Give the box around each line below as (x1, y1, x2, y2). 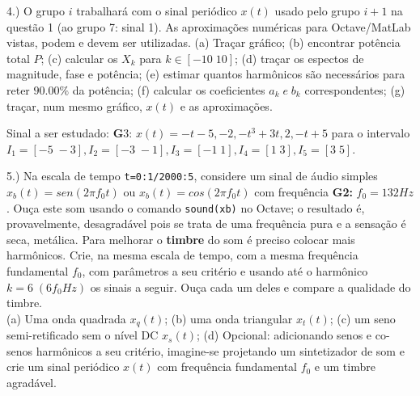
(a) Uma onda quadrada (6, 310, 126, 326)
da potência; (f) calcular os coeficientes (72, 81, 265, 98)
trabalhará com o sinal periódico (76, 2, 237, 19)
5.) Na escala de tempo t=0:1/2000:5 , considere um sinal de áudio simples (6, 167, 378, 184)
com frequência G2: (254, 183, 353, 200)
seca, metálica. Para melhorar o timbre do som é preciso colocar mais (6, 230, 355, 247)
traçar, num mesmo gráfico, (6, 97, 142, 114)
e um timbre (314, 358, 375, 375)
